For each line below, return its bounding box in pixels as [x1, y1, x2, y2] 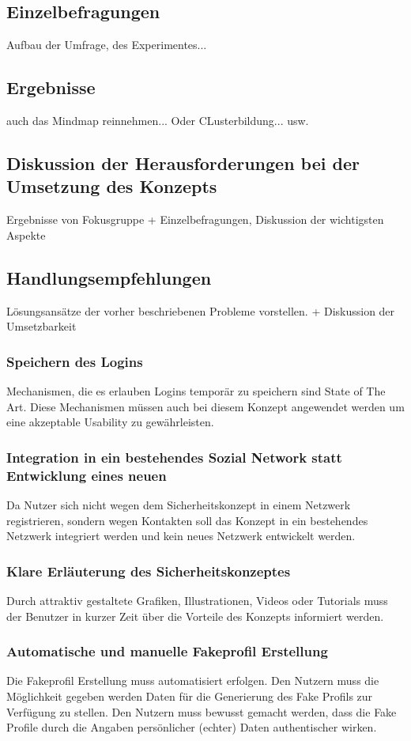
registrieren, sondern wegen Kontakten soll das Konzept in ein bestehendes [6, 512, 368, 528]
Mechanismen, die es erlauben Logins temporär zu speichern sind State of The [6, 382, 386, 399]
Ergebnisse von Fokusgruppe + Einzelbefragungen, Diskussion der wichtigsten [6, 211, 384, 228]
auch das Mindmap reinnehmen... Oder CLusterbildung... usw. [6, 112, 309, 128]
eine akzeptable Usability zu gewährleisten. [6, 414, 214, 430]
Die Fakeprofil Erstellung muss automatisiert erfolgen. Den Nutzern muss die [6, 672, 379, 689]
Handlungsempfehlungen [6, 265, 212, 289]
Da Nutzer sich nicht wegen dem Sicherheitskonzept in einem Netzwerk [6, 496, 351, 512]
